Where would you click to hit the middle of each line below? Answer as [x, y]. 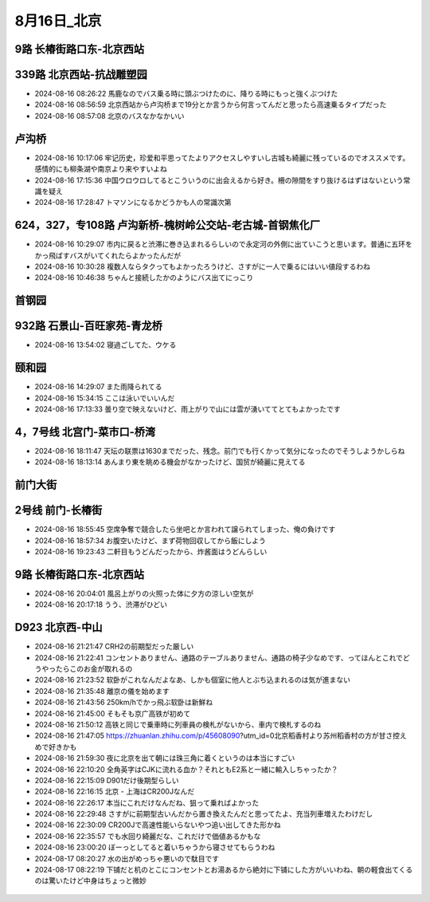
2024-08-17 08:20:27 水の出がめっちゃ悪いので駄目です [127, 858]
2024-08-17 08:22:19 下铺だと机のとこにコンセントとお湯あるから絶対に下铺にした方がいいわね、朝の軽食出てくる [224, 870]
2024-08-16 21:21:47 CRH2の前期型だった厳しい [114, 647]
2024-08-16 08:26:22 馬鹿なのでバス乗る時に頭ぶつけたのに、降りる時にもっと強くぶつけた [186, 94]
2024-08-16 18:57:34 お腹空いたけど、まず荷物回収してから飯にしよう [150, 540]
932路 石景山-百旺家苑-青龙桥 [89, 326]
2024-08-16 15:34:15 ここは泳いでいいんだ [105, 398]
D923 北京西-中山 [59, 627]
